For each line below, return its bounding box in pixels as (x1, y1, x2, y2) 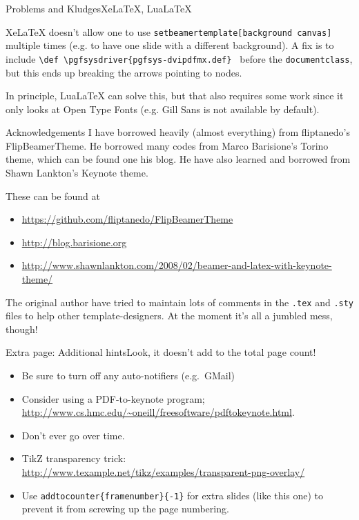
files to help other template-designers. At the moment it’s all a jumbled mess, (6, 308, 333, 323)
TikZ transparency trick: (21, 451, 126, 466)
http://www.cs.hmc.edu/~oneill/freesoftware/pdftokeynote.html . (21, 405, 295, 419)
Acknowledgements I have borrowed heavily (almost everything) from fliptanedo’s (6, 125, 350, 139)
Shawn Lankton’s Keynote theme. (6, 166, 148, 180)
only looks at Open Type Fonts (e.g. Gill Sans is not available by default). (6, 101, 320, 116)
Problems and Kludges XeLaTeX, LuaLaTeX (6, 1, 192, 15)
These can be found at (6, 188, 100, 203)
